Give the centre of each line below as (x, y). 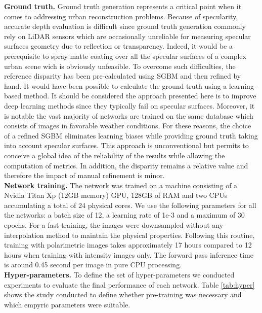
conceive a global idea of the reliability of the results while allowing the (115, 155)
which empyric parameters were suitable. (67, 304)
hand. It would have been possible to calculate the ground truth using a (116, 85)
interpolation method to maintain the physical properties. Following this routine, (129, 235)
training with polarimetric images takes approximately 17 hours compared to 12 (128, 245)
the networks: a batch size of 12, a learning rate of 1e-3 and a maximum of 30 (124, 215)
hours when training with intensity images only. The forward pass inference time (129, 254)
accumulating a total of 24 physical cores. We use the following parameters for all (130, 205)
